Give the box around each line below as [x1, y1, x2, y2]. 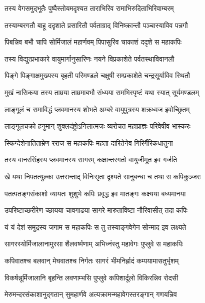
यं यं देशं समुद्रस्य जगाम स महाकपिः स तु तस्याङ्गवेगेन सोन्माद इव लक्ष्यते [4, 221, 186, 232]
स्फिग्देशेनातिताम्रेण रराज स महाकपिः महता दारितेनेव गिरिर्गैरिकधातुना [4, 137, 173, 148]
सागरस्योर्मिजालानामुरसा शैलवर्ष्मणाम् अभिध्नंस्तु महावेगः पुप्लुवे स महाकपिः [4, 238, 183, 249]
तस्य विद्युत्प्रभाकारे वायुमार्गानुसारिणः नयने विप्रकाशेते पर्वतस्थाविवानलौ [4, 53, 174, 64]
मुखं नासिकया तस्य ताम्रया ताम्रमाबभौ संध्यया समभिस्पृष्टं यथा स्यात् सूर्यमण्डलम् [4, 87, 199, 97]
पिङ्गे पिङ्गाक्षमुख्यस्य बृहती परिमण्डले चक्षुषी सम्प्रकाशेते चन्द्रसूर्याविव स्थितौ [4, 70, 190, 81]
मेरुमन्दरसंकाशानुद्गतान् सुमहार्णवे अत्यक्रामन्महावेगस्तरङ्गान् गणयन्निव [4, 289, 177, 299]
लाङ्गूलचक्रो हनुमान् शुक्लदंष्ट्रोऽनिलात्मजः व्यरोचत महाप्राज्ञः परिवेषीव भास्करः [4, 121, 190, 131]
